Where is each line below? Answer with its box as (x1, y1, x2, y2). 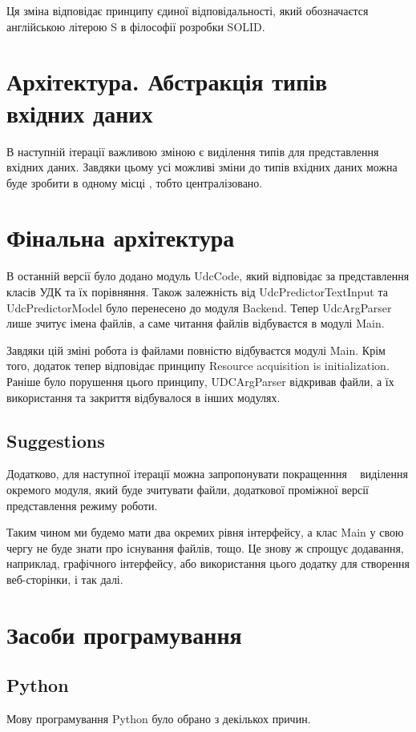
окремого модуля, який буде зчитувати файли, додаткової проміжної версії (6, 481, 369, 497)
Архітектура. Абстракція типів (6, 65, 328, 98)
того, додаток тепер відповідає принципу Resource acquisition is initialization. (6, 357, 390, 374)
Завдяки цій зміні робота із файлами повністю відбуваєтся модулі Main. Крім (6, 341, 386, 358)
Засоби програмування (6, 617, 242, 650)
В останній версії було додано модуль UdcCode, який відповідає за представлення (6, 267, 410, 284)
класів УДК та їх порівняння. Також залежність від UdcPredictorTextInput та (6, 284, 388, 300)
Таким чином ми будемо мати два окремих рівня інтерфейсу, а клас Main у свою (6, 524, 404, 541)
